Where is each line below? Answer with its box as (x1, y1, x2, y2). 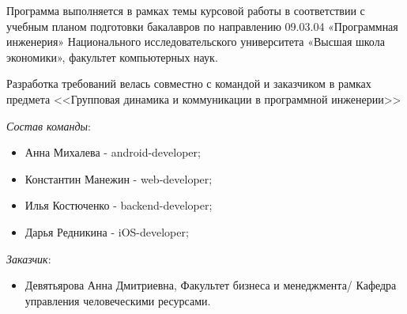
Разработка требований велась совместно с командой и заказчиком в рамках (6, 75, 371, 92)
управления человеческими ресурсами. (24, 292, 211, 308)
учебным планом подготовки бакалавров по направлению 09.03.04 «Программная (6, 17, 398, 34)
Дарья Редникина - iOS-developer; (24, 223, 189, 240)
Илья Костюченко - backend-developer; (24, 197, 213, 214)
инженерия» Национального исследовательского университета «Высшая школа (6, 33, 385, 50)
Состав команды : (6, 117, 91, 134)
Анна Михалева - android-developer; (24, 144, 201, 161)
